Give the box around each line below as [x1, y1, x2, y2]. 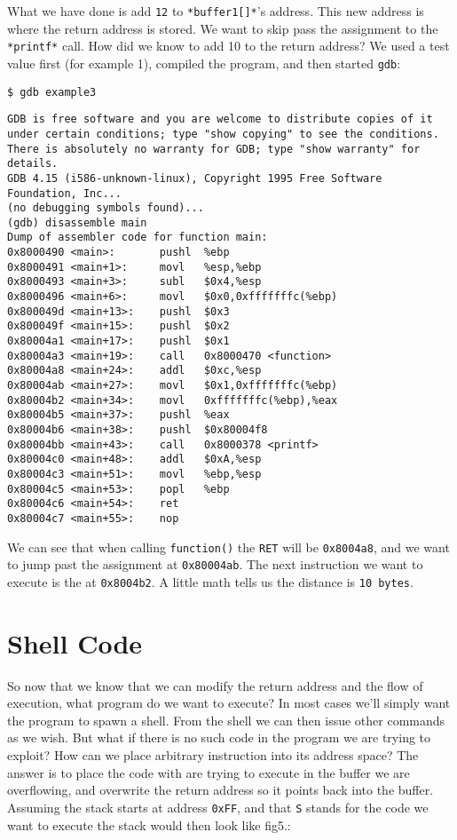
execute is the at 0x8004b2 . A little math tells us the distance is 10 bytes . [7, 572, 414, 590]
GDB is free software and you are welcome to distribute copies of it [7, 113, 433, 126]
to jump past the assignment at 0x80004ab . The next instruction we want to [7, 555, 423, 574]
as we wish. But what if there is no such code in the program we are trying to [7, 728, 431, 747]
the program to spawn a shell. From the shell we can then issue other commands [7, 710, 445, 729]
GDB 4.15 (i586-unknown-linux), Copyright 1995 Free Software [7, 171, 382, 185]
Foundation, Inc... [7, 186, 122, 200]
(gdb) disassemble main [7, 216, 147, 229]
